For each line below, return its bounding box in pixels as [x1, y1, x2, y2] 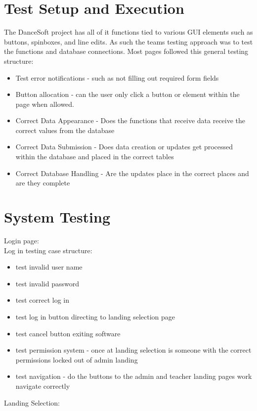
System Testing [4, 207, 111, 227]
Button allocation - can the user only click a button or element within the [15, 89, 240, 99]
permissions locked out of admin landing [15, 354, 138, 365]
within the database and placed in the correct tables [15, 151, 174, 162]
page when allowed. [15, 98, 75, 109]
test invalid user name [15, 262, 83, 272]
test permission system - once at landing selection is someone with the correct [15, 345, 252, 355]
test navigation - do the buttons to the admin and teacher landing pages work [15, 371, 252, 381]
